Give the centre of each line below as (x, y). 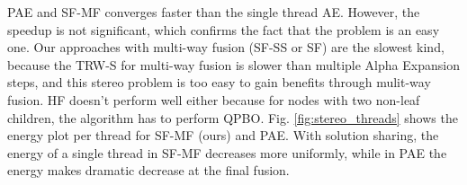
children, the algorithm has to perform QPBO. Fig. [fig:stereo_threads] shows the (233, 117)
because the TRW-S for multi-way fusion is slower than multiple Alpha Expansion (233, 64)
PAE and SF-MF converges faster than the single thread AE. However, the (214, 12)
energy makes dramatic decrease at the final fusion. (148, 170)
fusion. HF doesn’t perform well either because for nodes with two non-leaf (214, 99)
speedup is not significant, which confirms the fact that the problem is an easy (224, 29)
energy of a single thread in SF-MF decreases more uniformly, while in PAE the (227, 152)
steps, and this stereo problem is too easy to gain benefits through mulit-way (219, 82)
